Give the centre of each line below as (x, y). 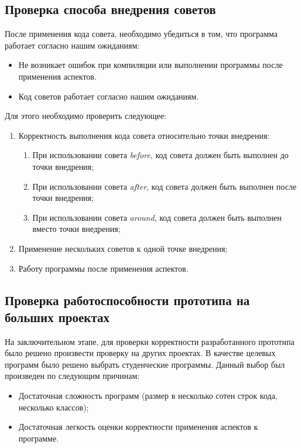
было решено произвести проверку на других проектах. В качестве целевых (140, 353)
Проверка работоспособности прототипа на (127, 300)
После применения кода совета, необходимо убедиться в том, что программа (141, 34)
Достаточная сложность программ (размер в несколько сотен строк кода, (148, 396)
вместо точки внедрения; (76, 229)
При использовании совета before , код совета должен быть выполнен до (160, 155)
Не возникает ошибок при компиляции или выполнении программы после (150, 65)
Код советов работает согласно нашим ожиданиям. (109, 96)
